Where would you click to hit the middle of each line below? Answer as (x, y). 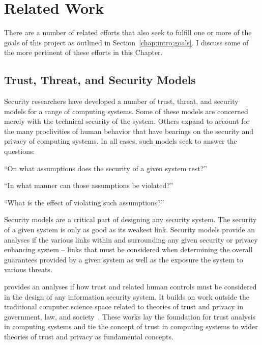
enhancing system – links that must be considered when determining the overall (128, 249)
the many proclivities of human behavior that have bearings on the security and (129, 131)
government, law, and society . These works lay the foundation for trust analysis (130, 316)
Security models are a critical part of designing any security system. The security (130, 219)
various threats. (28, 269)
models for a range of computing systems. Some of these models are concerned (126, 111)
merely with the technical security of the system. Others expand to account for (127, 121)
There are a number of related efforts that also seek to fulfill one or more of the (128, 32)
